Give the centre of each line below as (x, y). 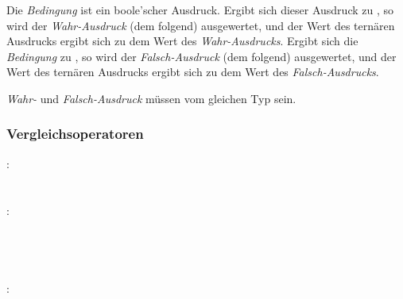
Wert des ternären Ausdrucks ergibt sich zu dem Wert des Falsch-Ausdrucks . (193, 72)
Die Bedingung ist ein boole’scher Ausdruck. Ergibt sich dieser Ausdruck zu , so (200, 10)
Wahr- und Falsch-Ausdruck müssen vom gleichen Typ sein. (151, 98)
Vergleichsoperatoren (75, 134)
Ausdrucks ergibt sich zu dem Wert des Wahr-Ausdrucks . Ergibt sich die (182, 41)
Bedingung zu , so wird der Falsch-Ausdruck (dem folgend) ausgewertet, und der (201, 56)
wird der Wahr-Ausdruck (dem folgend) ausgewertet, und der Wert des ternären (201, 25)
